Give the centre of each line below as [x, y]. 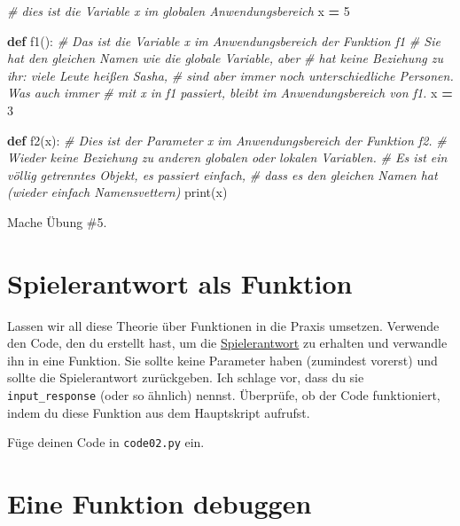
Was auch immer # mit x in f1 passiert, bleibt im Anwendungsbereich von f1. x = [230, 93]
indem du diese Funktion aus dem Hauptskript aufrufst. [159, 412]
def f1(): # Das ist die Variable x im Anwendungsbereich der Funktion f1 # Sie [224, 40]
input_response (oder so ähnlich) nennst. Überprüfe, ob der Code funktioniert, [224, 395]
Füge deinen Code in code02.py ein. [106, 442]
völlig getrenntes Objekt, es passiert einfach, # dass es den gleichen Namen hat [222, 174]
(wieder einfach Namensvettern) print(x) [117, 192]
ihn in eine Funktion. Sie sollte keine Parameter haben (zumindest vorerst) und [222, 360]
